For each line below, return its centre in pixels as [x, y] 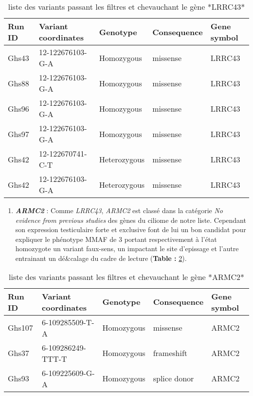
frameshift [170, 353]
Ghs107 [20, 328]
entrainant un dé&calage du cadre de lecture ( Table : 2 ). [101, 258]
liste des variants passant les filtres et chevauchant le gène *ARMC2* [126, 277]
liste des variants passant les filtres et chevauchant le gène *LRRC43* [126, 7]
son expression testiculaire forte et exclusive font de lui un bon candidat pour [131, 229]
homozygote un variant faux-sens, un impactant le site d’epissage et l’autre [127, 248]
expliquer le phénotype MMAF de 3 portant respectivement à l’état [116, 239]
